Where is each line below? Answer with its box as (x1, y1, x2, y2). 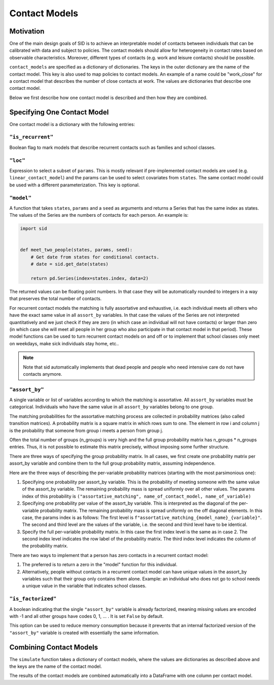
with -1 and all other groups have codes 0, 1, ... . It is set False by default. (9, 613, 164, 619)
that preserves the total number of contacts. (9, 296, 102, 302)
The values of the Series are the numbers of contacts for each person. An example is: (9, 212, 189, 218)
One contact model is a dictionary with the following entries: (9, 121, 135, 127)
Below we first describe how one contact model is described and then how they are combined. (9, 94, 208, 101)
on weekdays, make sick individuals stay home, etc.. (9, 340, 119, 346)
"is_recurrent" (9, 134, 53, 141)
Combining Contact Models (9, 643, 98, 651)
